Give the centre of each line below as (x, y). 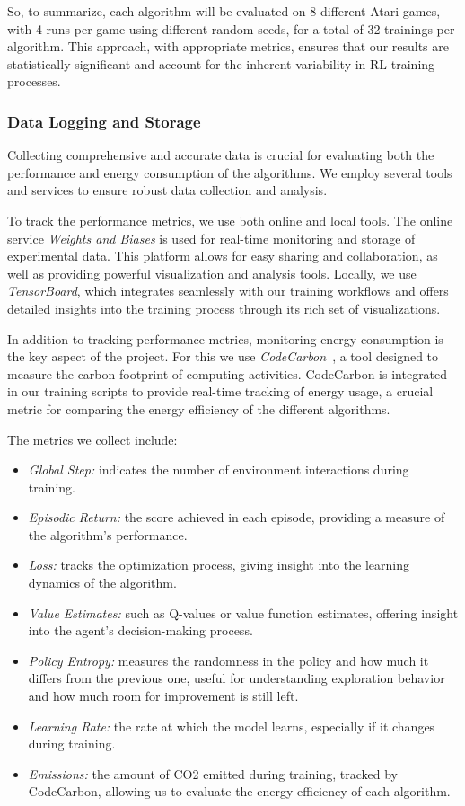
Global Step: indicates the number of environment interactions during (219, 469)
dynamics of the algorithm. (102, 583)
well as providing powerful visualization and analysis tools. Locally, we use (212, 273)
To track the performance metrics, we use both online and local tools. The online (230, 220)
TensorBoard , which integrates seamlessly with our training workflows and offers (228, 291)
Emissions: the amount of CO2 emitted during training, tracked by (213, 773)
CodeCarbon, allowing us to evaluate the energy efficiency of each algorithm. (239, 791)
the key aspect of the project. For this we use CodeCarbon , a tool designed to (223, 356)
